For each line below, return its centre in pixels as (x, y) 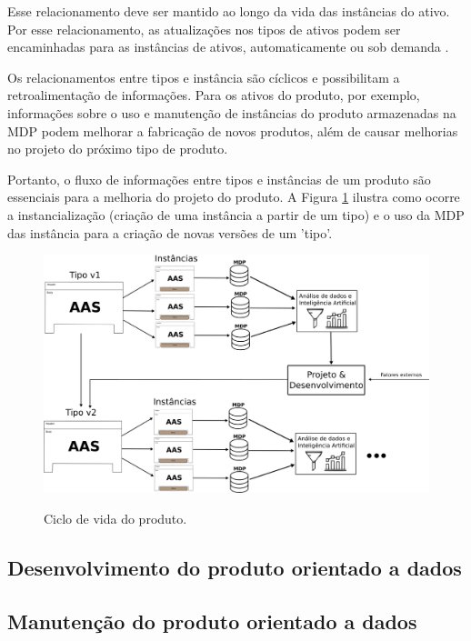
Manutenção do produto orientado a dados (212, 621)
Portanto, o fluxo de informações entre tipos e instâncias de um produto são (219, 179)
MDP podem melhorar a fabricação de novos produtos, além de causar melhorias (233, 130)
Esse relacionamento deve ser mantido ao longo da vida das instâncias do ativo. (229, 11)
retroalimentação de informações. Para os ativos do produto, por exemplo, (214, 95)
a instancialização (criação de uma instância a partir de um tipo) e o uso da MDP (236, 214)
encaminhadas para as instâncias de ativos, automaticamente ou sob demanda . (228, 47)
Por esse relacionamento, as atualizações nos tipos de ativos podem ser (204, 29)
